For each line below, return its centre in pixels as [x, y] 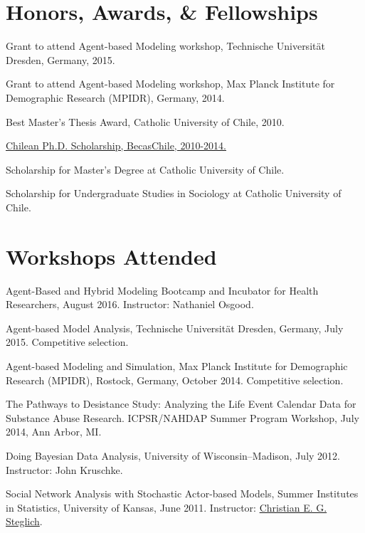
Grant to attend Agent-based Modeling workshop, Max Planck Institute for [170, 84]
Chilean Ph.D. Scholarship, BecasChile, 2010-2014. [116, 146]
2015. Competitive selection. [67, 342]
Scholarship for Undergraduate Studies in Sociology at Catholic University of [174, 193]
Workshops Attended [111, 256]
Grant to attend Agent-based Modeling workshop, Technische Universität [165, 46]
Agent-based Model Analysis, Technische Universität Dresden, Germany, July [175, 328]
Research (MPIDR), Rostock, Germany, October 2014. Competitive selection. [175, 380]
